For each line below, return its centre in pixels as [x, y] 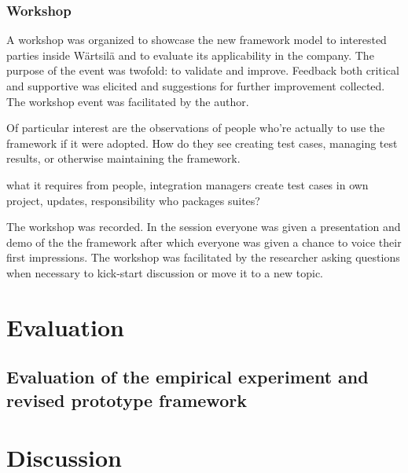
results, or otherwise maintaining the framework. [123, 158]
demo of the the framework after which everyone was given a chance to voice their [204, 242]
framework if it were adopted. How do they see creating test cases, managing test [202, 143]
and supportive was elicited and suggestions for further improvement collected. [196, 86]
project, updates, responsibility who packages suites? [133, 200]
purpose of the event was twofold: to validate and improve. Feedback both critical [203, 70]
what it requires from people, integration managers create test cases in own [187, 184]
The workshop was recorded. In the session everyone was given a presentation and [204, 227]
